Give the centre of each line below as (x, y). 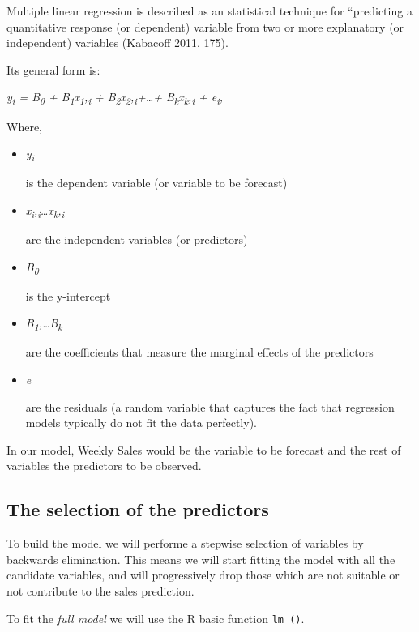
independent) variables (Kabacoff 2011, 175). (118, 43)
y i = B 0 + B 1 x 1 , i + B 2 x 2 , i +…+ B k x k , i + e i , (115, 98)
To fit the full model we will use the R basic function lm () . (156, 618)
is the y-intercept (68, 295)
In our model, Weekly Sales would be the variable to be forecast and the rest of (204, 449)
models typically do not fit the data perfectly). (141, 423)
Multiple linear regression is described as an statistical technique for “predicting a (209, 11)
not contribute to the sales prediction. (100, 590)
